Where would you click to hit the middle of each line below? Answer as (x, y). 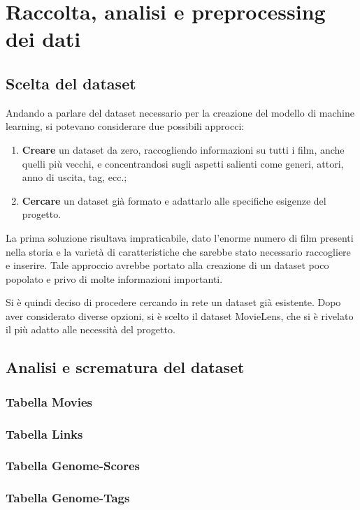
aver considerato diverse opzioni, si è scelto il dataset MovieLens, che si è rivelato (180, 315)
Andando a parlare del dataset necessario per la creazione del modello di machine (180, 112)
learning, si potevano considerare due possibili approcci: (125, 126)
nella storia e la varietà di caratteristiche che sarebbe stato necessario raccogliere (178, 251)
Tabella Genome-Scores (73, 466)
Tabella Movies (49, 401)
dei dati (43, 39)
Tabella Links (44, 433)
